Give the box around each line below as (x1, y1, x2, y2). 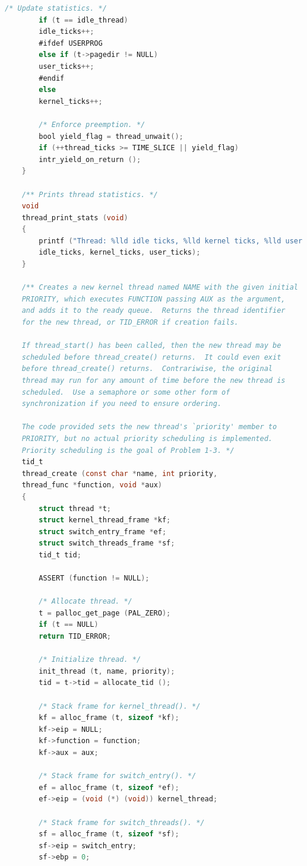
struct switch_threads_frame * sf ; (39, 539, 175, 548)
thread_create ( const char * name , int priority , (21, 469, 218, 478)
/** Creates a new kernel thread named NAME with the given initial (21, 283, 298, 292)
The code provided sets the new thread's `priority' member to (21, 423, 277, 432)
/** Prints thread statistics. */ (21, 190, 158, 199)
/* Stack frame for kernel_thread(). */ (39, 702, 201, 710)
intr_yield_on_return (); (39, 155, 141, 164)
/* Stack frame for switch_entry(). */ (39, 772, 197, 781)
